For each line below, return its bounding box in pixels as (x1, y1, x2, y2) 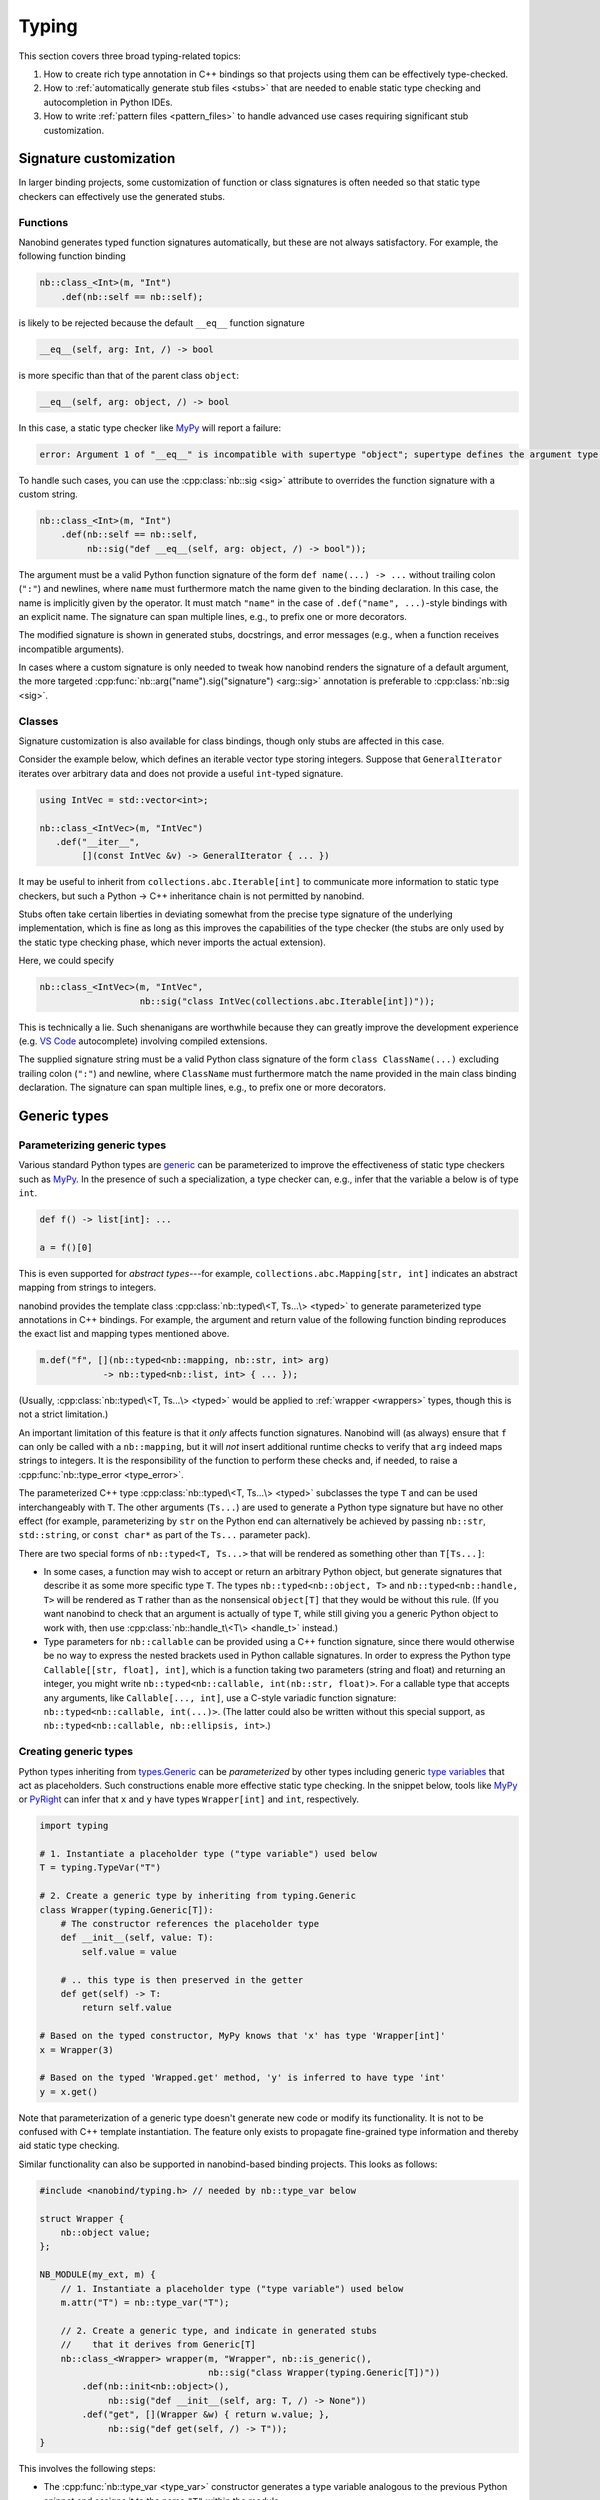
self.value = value (81, 1946, 177, 1957)
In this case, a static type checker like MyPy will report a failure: (18, 421, 282, 434)
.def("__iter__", (55, 836, 140, 847)
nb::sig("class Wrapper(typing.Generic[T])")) (208, 2366, 441, 2378)
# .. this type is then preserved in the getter (60, 1974, 304, 1985)
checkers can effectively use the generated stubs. (18, 190, 225, 202)
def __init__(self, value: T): (60, 1932, 214, 1944)
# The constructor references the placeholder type (60, 1918, 320, 1930)
